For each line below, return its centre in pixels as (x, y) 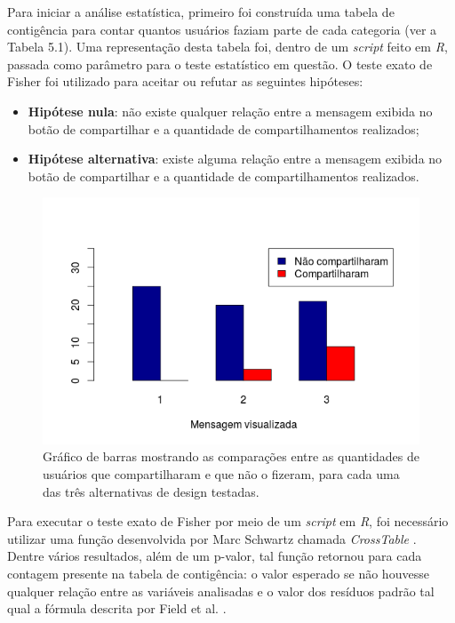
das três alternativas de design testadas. (151, 491)
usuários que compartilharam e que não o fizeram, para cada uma (221, 474)
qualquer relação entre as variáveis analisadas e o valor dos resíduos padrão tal (221, 591)
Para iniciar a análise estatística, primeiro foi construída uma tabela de (201, 12)
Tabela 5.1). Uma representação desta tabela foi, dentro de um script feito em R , (227, 47)
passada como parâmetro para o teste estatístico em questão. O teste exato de (220, 64)
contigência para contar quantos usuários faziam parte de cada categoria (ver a (222, 29)
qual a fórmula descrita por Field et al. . (117, 608)
